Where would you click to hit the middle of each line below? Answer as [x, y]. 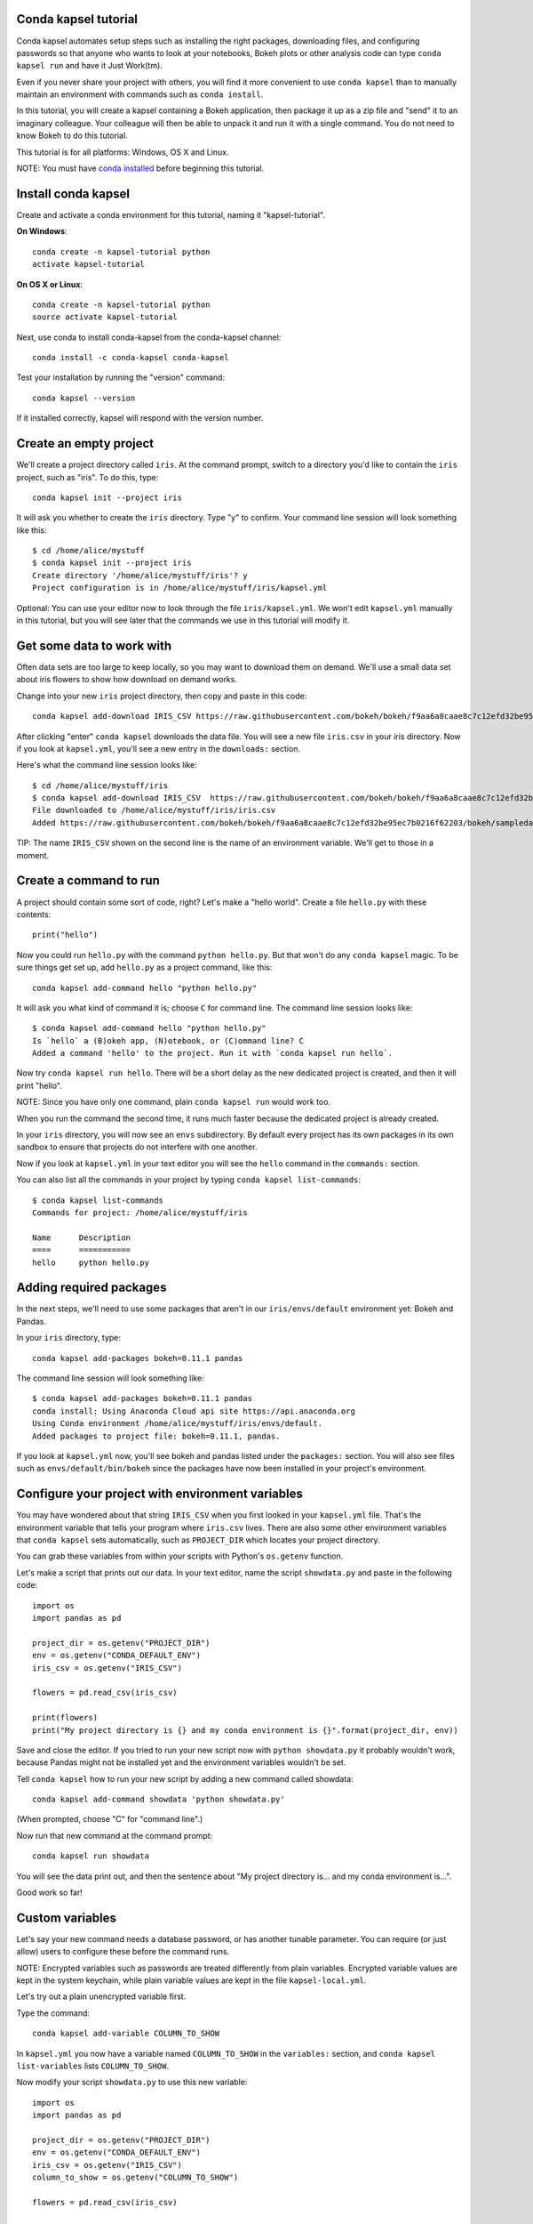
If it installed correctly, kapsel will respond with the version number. [140, 418]
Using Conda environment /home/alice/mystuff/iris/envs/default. [178, 1424]
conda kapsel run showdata [91, 1856]
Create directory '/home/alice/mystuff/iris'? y [140, 575]
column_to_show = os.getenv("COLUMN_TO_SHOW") [135, 2178]
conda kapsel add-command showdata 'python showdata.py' [159, 1800]
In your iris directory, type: [69, 1338]
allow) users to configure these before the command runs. [123, 1952]
